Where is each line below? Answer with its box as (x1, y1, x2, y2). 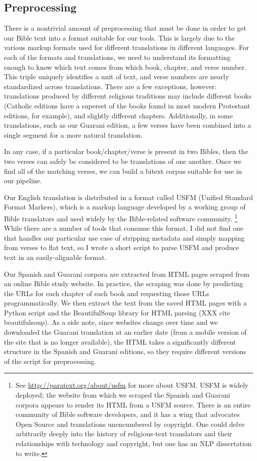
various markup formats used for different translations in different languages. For (4, 42, 249, 52)
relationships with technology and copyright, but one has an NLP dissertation (15, 438, 252, 449)
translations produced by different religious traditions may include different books (4, 91, 252, 101)
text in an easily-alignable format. (4, 252, 107, 262)
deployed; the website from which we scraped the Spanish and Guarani (15, 390, 230, 400)
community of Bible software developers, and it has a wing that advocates (15, 409, 240, 419)
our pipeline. (4, 175, 42, 186)
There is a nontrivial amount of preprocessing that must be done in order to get (4, 23, 247, 33)
